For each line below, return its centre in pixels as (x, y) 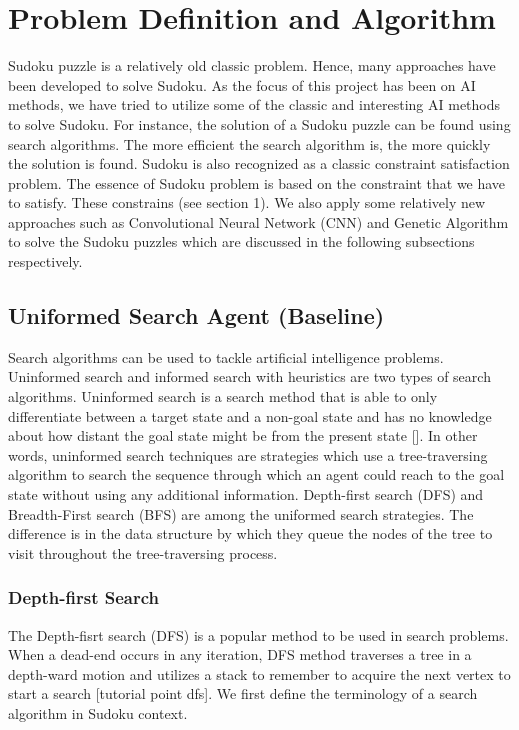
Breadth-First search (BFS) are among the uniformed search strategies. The (241, 513)
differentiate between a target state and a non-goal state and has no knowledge (250, 415)
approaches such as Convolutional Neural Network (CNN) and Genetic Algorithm (258, 221)
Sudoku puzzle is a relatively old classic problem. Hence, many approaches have (252, 65)
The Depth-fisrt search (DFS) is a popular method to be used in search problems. (258, 634)
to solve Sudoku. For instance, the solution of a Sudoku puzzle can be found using (259, 123)
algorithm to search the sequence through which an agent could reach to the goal (256, 474)
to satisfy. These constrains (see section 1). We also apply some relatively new (247, 202)
